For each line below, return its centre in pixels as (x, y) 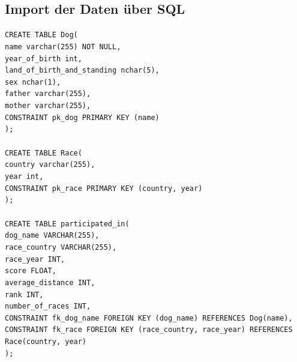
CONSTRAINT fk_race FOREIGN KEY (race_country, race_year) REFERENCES (149, 330)
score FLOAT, (31, 271)
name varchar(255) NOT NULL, (63, 47)
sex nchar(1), (33, 82)
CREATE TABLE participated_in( (67, 224)
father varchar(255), (48, 94)
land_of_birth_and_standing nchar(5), (82, 71)
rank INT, (24, 294)
